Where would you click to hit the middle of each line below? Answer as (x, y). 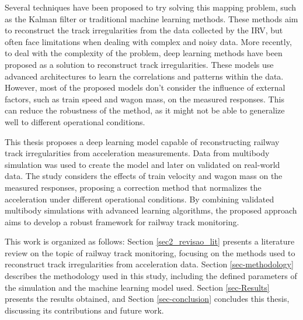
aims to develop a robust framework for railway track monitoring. (122, 221)
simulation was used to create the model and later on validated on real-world (142, 164)
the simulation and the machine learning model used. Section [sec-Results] (137, 287)
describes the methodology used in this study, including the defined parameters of (151, 276)
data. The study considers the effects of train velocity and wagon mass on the (144, 176)
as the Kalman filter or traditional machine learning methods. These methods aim (151, 18)
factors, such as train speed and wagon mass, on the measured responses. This (144, 99)
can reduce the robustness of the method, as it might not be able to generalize (145, 110)
